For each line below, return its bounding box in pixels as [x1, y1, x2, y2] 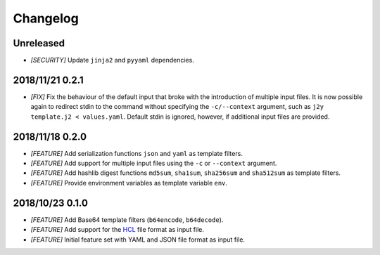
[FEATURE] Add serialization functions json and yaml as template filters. [30, 149, 243, 157]
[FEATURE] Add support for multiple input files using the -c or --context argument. [30, 159, 277, 168]
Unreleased [13, 37, 65, 49]
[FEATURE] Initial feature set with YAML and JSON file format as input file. [30, 235, 246, 244]
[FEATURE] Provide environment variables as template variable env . [30, 178, 228, 187]
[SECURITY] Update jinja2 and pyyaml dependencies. [30, 56, 195, 65]
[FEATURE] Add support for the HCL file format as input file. [30, 225, 204, 234]
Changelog [13, 11, 79, 26]
